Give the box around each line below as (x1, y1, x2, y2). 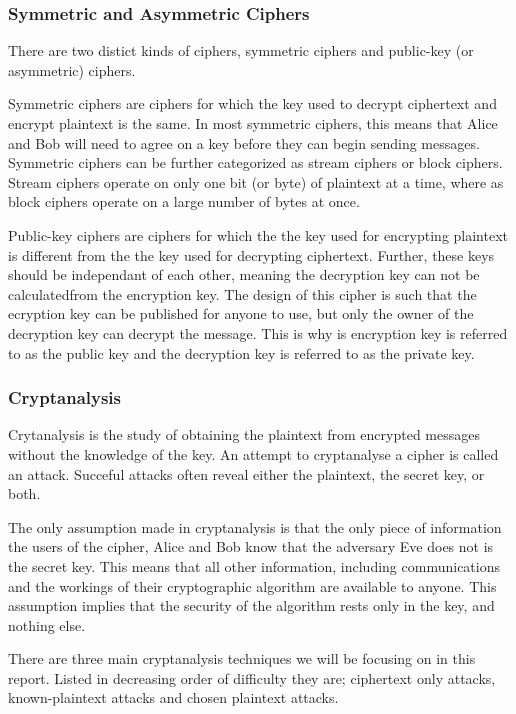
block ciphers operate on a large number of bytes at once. (8, 191, 360, 212)
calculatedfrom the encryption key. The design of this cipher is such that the (8, 283, 477, 304)
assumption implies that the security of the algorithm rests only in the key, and (8, 595, 495, 616)
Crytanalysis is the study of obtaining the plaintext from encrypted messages (8, 424, 480, 445)
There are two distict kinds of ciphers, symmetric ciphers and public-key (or (8, 40, 474, 61)
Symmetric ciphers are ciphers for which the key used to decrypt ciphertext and (8, 93, 497, 114)
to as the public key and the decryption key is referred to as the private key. (8, 342, 475, 363)
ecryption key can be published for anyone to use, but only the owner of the (8, 303, 474, 324)
